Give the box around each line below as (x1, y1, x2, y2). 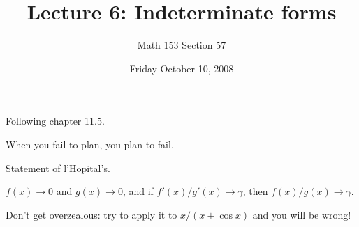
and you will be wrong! (252, 207, 351, 221)
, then (242, 184, 268, 198)
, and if (122, 184, 154, 198)
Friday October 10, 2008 (129, 61, 234, 75)
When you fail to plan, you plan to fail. (6, 136, 174, 151)
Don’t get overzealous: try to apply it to (6, 207, 177, 221)
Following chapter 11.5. (6, 113, 105, 128)
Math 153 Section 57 (137, 38, 226, 52)
